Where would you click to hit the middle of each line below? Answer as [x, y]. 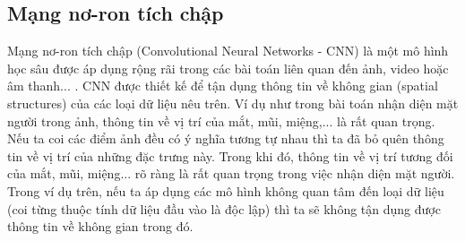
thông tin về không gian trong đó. [100, 226]
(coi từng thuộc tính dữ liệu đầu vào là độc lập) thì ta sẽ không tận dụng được [224, 208]
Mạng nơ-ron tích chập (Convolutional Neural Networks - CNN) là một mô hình [228, 51]
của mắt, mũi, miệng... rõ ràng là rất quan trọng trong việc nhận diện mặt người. [231, 173]
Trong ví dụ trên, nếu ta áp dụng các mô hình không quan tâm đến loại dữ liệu [226, 190]
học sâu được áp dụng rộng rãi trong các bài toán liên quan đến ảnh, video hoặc [228, 68]
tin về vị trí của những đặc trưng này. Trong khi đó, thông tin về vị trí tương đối [230, 155]
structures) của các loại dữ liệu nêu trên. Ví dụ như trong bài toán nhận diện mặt [233, 103]
